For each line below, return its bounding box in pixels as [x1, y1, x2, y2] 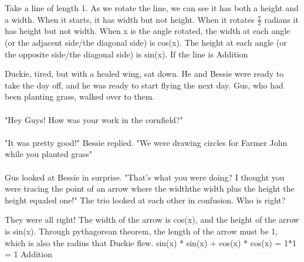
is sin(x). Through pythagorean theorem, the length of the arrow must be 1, [5, 224, 278, 237]
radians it [264, 13, 299, 25]
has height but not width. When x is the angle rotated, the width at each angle [5, 25, 291, 37]
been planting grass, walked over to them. [5, 90, 155, 103]
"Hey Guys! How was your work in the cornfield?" [5, 113, 183, 125]
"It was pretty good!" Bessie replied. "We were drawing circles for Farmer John [5, 136, 288, 148]
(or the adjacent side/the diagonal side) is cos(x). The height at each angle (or [5, 36, 287, 49]
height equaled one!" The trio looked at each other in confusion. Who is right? [5, 193, 286, 206]
